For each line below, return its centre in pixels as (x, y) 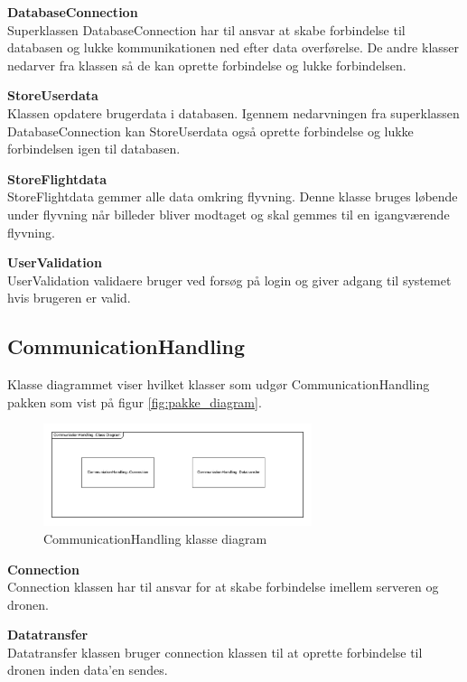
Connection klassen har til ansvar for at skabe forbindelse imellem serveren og (223, 587)
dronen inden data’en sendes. (88, 670)
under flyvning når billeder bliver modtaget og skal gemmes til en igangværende (229, 214)
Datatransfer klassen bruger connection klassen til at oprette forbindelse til (215, 652)
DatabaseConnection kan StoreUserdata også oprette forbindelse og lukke (210, 131)
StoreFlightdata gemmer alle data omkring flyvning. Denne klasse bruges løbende (233, 196)
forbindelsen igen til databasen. (94, 149)
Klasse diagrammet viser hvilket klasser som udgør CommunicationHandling (219, 384)
